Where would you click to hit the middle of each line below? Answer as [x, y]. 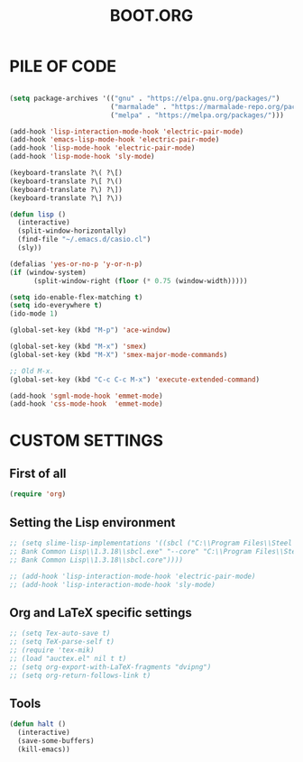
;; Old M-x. [32, 371]
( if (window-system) [48, 272]
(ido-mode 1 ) [34, 314]
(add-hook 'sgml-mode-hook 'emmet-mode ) [87, 396]
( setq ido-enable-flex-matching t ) [76, 297]
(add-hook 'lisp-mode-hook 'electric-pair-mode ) [102, 148]
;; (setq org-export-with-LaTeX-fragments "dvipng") [110, 667]
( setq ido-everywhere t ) [56, 306]
